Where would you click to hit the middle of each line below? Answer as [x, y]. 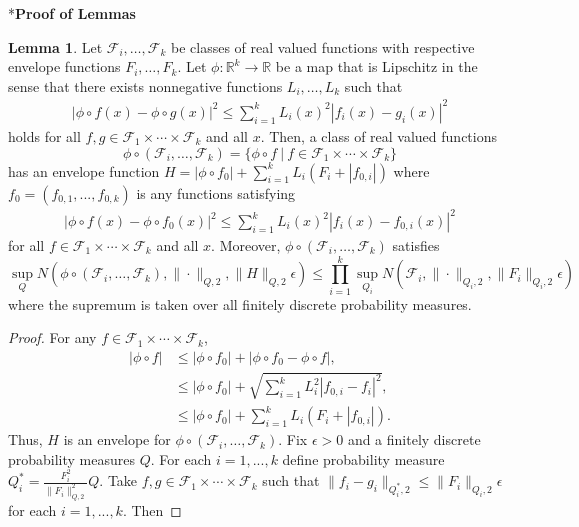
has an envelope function [84, 170]
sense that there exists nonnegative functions [145, 85]
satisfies [416, 245]
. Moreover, [246, 245]
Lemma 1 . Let [55, 46]
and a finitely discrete [414, 439]
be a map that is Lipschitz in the [376, 66]
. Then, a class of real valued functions [378, 135]
